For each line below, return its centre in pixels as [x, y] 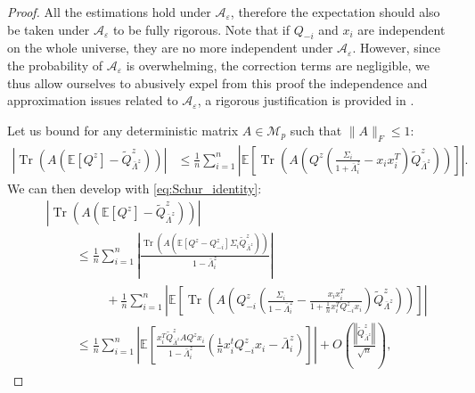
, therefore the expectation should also [335, 12]
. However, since [396, 48]
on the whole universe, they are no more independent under [170, 48]
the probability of [55, 65]
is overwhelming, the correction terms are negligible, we [278, 65]
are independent [401, 29]
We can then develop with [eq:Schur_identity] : [135, 188]
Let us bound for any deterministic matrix [123, 130]
